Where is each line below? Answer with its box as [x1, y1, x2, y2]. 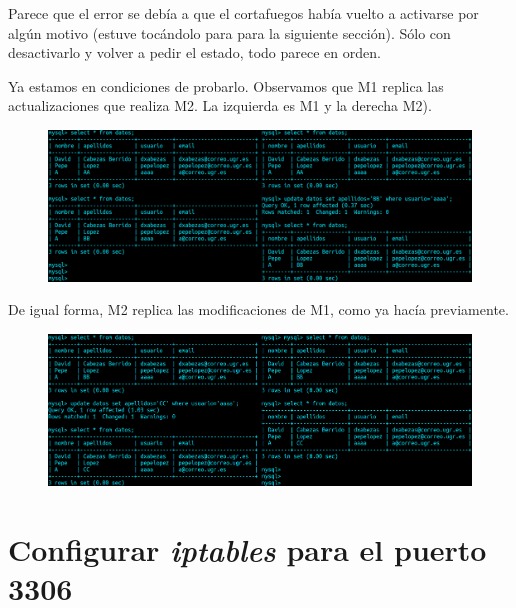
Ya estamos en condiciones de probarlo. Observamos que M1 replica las [8, 75, 444, 96]
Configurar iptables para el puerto [8, 528, 487, 570]
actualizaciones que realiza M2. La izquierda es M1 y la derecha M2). [8, 95, 432, 116]
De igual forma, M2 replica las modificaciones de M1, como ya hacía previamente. [8, 299, 509, 320]
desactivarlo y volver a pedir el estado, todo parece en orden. [8, 42, 381, 63]
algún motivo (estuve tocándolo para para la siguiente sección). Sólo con [8, 22, 451, 43]
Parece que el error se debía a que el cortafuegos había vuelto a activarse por [8, 3, 479, 23]
